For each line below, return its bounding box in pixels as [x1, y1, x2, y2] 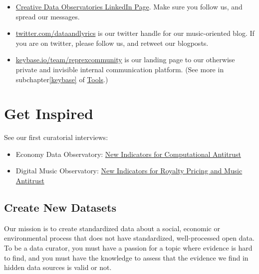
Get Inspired [4, 103, 93, 124]
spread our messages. [15, 11, 80, 21]
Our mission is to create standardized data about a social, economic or [4, 223, 220, 233]
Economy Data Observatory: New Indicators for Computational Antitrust [15, 148, 241, 159]
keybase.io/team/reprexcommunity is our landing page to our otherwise [15, 54, 235, 65]
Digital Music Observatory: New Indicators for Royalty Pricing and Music [15, 165, 243, 176]
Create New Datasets [4, 200, 117, 215]
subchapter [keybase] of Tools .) [15, 74, 108, 84]
